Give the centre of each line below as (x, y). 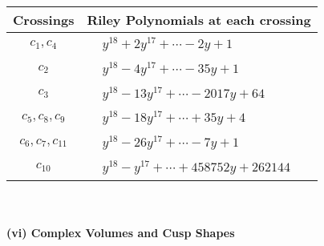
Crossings (44, 20)
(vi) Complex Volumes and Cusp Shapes (121, 233)
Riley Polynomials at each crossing (199, 20)
